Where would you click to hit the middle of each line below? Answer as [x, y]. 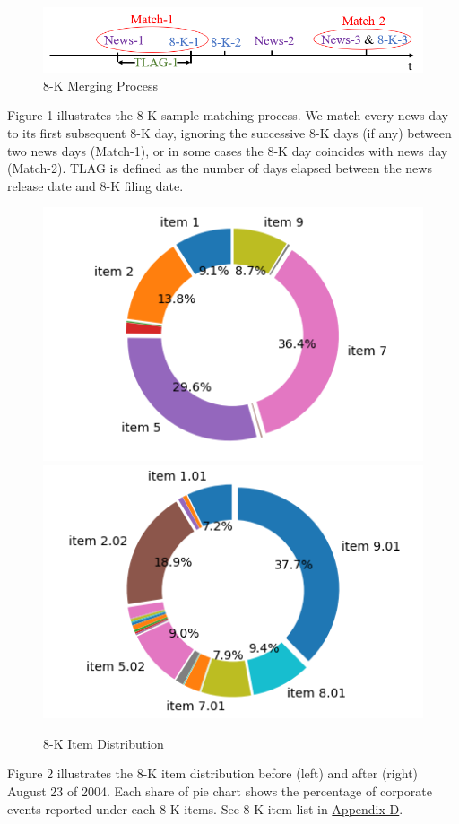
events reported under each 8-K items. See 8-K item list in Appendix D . [205, 808]
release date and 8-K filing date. [95, 185]
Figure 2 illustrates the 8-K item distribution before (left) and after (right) [213, 773]
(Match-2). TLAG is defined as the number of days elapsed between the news [220, 168]
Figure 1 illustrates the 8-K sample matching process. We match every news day [228, 115]
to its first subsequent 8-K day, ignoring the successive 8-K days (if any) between [229, 132]
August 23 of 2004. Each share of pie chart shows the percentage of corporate [220, 791]
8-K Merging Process [100, 85]
